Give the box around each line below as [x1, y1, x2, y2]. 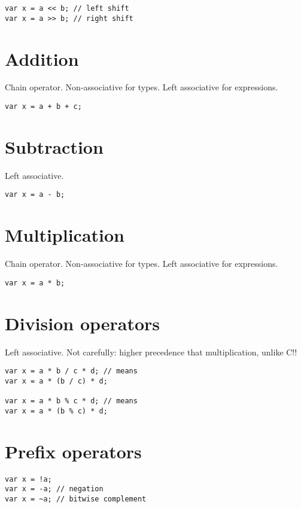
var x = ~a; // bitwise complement [5, 494, 147, 503]
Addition [5, 46, 79, 71]
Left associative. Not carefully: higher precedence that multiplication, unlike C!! [5, 345, 297, 358]
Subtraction [5, 134, 104, 159]
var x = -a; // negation [5, 485, 104, 494]
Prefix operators [5, 439, 142, 463]
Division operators [5, 311, 160, 335]
